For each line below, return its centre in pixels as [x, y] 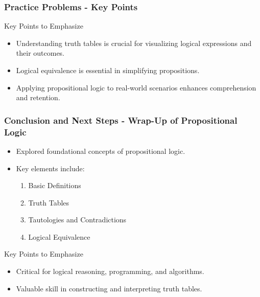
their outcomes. [40, 53]
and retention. [38, 97]
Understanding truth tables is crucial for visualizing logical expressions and [134, 43]
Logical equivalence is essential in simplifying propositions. [108, 70]
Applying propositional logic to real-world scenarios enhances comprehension [136, 87]
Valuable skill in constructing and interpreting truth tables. [109, 288]
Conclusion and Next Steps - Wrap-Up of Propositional [121, 120]
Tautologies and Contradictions [77, 220]
